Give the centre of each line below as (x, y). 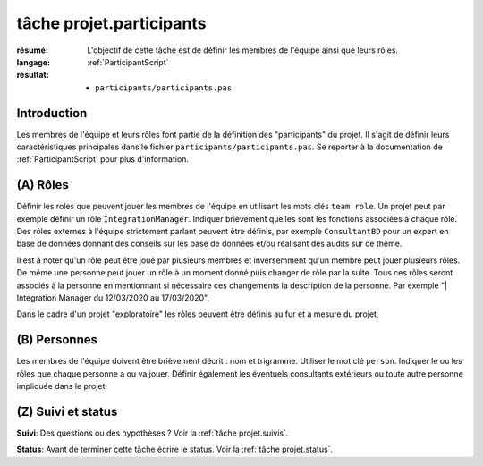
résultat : (33, 75)
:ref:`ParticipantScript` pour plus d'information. (103, 159)
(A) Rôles (42, 185)
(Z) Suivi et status (67, 411)
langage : (34, 62)
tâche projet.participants (111, 23)
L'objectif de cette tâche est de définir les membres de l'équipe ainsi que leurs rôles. (242, 50)
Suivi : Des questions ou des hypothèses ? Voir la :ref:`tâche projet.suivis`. (153, 433)
